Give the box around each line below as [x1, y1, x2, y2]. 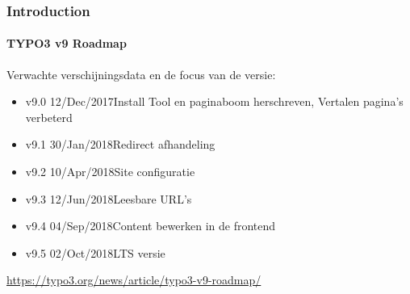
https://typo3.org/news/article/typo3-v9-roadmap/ [6, 271, 261, 288]
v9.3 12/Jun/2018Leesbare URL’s [25, 190, 192, 207]
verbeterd [25, 108, 73, 125]
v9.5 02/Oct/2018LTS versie [25, 244, 165, 261]
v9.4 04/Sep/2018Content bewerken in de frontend [25, 217, 276, 234]
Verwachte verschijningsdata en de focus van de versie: [6, 65, 276, 82]
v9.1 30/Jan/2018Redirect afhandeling [25, 136, 215, 153]
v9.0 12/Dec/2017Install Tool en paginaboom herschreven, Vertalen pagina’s [25, 93, 404, 110]
